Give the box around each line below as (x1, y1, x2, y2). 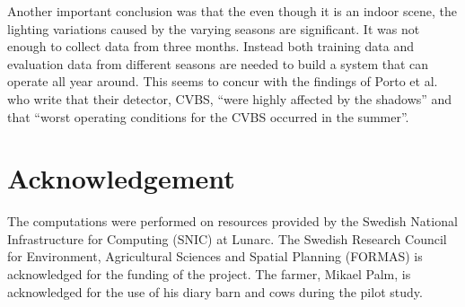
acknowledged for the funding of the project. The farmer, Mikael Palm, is (7, 265, 411, 284)
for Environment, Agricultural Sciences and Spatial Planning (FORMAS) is (7, 247, 423, 266)
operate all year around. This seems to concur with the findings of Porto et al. (7, 72, 438, 91)
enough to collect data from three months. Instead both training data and (7, 37, 414, 56)
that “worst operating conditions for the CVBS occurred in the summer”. (7, 107, 409, 126)
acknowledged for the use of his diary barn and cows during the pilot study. (7, 282, 423, 301)
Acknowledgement (7, 160, 235, 197)
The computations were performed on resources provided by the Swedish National (7, 212, 458, 231)
